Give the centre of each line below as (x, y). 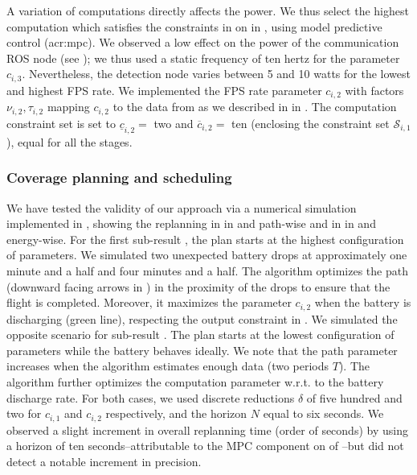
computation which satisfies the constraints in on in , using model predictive (194, 26)
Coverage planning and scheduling (119, 178)
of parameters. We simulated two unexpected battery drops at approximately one (207, 255)
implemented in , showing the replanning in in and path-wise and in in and (191, 223)
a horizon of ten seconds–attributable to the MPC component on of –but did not (205, 446)
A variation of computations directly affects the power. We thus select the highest (208, 10)
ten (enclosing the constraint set (311, 123)
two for (24, 413)
